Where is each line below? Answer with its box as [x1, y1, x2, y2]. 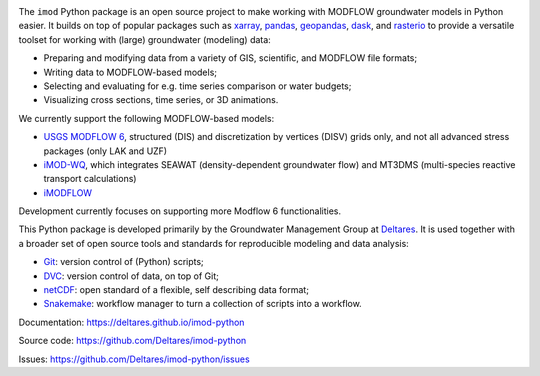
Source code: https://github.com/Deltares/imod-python [18, 335, 247, 347]
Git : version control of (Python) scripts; [43, 256, 204, 268]
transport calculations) [43, 173, 137, 185]
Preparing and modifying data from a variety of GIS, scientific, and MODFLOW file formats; [43, 52, 418, 64]
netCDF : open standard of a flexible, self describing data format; [43, 284, 310, 296]
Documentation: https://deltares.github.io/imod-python [18, 316, 245, 328]
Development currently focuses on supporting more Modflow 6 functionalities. [18, 205, 342, 217]
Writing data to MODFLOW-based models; [43, 66, 218, 78]
